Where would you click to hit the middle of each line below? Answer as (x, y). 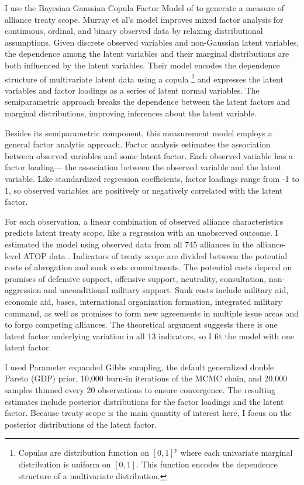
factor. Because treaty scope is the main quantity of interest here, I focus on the (148, 413)
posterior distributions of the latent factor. (81, 424)
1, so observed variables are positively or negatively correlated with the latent (144, 190)
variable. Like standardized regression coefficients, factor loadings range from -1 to (152, 178)
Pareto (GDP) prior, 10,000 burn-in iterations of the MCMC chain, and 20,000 (146, 378)
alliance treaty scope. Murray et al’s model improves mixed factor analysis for (144, 19)
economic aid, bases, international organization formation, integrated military (144, 301)
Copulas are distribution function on (84, 453)
